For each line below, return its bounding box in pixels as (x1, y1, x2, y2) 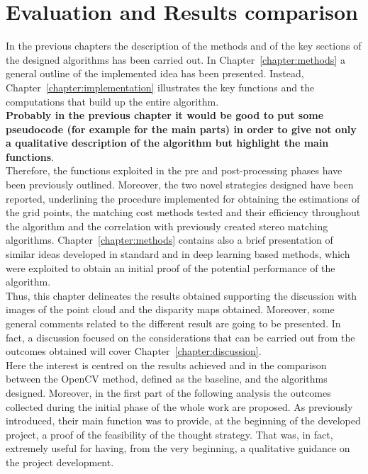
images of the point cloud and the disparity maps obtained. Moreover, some (6, 302, 335, 317)
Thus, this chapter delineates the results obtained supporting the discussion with (6, 288, 357, 303)
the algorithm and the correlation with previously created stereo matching (6, 218, 328, 233)
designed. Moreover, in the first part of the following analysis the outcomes (6, 385, 331, 400)
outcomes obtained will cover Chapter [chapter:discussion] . (6, 344, 262, 359)
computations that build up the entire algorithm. (6, 94, 219, 108)
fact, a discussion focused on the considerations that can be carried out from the (6, 329, 355, 344)
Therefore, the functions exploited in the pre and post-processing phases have (6, 163, 342, 178)
